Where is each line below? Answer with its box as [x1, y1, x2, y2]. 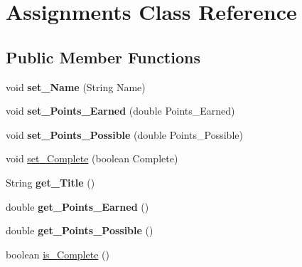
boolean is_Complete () [6, 246, 109, 261]
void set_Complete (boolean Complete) [6, 151, 178, 166]
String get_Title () [6, 174, 95, 189]
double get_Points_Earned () [6, 199, 149, 214]
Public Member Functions [6, 46, 200, 68]
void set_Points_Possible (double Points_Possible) [6, 127, 243, 142]
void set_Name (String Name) [6, 79, 146, 94]
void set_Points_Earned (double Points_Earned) [6, 103, 235, 118]
